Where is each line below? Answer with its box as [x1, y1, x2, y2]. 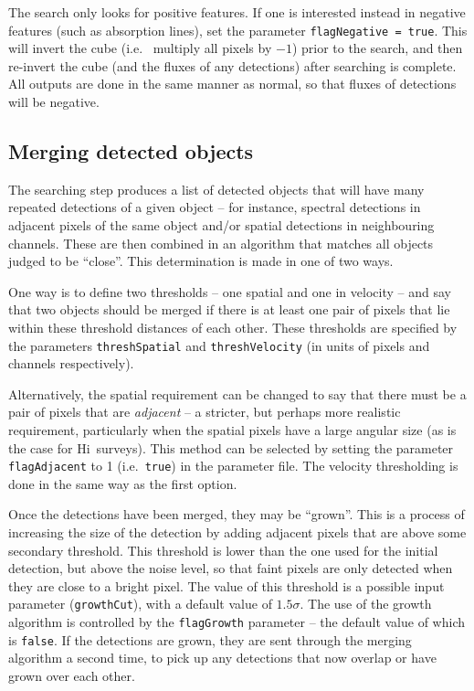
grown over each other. [8, 665, 135, 685]
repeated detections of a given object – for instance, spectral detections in [8, 197, 421, 217]
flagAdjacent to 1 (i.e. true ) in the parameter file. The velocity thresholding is [8, 456, 458, 475]
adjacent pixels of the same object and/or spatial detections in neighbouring [8, 216, 435, 235]
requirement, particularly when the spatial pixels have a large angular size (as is [8, 420, 457, 440]
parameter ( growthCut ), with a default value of [8, 594, 272, 613]
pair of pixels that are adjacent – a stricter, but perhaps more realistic [8, 402, 401, 421]
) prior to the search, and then [291, 38, 463, 58]
